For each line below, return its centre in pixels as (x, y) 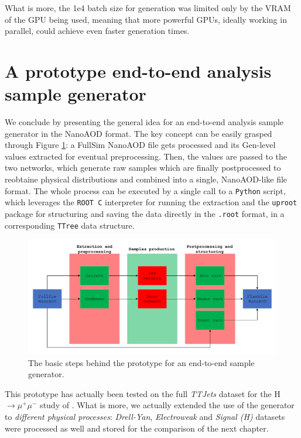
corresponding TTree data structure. (70, 225)
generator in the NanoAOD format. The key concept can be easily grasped (138, 133)
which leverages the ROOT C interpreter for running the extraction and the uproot (151, 202)
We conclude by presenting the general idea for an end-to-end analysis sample (144, 122)
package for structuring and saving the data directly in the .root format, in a (145, 213)
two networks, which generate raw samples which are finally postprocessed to (143, 168)
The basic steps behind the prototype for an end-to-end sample (141, 362)
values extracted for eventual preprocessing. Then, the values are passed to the (146, 156)
